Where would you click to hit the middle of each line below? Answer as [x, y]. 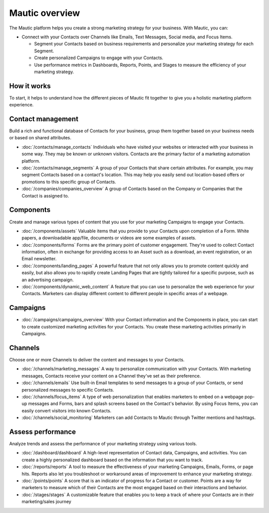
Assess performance [43, 432]
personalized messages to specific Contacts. [68, 390]
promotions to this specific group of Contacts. [69, 182]
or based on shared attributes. [40, 138]
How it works [30, 86]
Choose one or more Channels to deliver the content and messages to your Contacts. [97, 360]
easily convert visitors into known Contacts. [67, 410]
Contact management [44, 119]
